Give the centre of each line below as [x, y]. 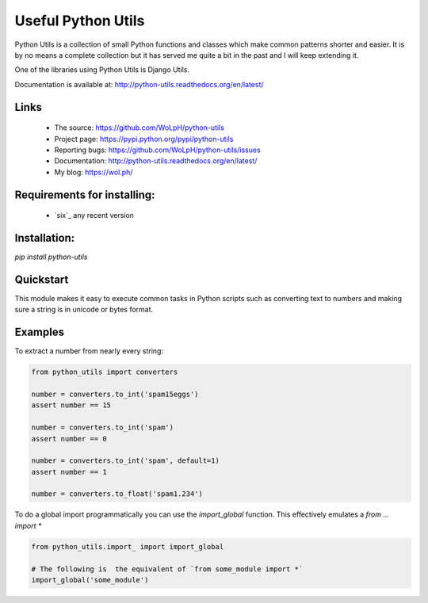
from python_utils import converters [105, 372]
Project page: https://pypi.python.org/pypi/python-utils [144, 139]
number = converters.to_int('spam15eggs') [115, 394]
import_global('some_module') [90, 580]
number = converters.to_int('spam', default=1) [125, 461]
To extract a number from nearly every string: [89, 351]
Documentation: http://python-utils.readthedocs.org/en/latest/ [156, 161]
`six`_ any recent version [94, 216]
